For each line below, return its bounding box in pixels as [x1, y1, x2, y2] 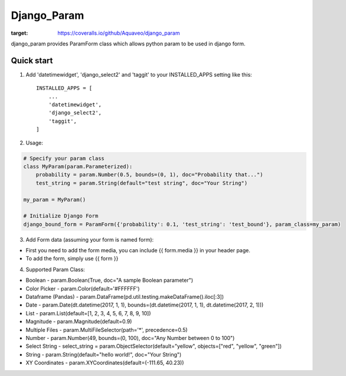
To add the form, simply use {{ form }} [25, 255, 119, 262]
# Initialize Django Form [23, 213, 99, 219]
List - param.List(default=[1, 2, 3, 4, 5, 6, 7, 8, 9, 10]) [25, 309, 151, 316]
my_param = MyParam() [23, 196, 86, 203]
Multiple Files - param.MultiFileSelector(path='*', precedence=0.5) [25, 326, 188, 333]
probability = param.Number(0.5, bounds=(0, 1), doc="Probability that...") [35, 171, 263, 178]
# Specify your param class [23, 155, 105, 161]
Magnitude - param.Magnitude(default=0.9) [25, 318, 132, 325]
